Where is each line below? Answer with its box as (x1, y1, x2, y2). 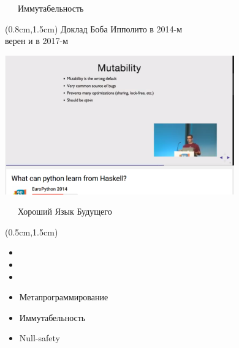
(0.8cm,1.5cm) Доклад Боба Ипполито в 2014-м (5, 22, 183, 35)
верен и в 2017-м (5, 34, 69, 47)
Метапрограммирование (19, 291, 108, 303)
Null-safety (19, 331, 60, 344)
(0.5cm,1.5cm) (5, 225, 58, 238)
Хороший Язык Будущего (17, 205, 112, 218)
